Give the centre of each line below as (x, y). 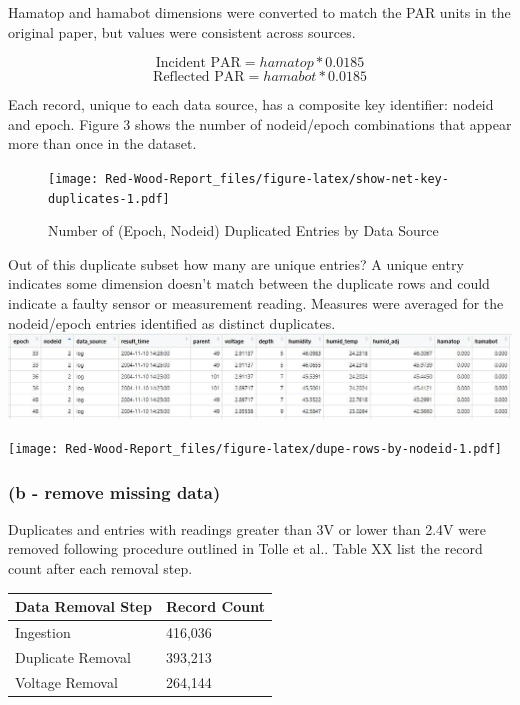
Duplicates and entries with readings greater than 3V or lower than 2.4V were (247, 528)
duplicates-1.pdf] (109, 198)
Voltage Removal (66, 681)
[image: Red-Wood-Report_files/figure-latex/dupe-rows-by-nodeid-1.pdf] (255, 448)
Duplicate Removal (73, 656)
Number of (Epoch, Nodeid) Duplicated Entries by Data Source (243, 230)
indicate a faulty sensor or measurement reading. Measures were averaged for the (256, 303)
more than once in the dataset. (102, 143)
